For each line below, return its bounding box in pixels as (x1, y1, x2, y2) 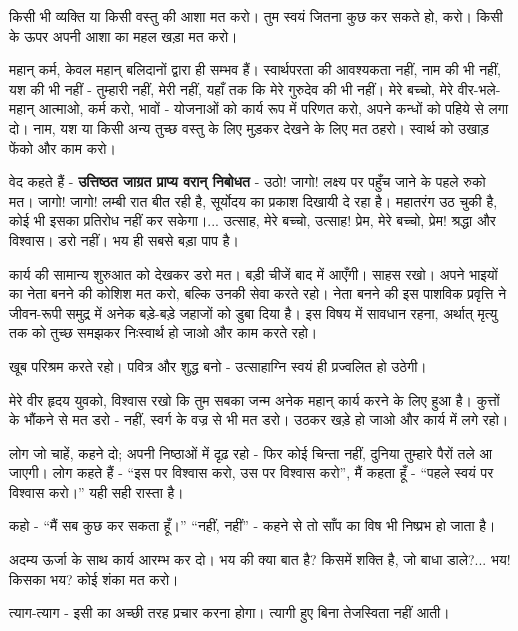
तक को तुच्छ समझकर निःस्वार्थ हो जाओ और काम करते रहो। (9, 322, 318, 343)
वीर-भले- (457, 78, 501, 99)
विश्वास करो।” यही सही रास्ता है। (9, 481, 184, 502)
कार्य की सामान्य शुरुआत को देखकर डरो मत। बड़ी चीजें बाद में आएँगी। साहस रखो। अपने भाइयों (9, 263, 498, 284)
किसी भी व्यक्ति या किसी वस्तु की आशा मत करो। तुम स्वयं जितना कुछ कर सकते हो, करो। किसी (9, 6, 503, 26)
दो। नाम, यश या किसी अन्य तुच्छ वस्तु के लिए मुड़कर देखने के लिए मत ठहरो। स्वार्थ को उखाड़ (9, 117, 489, 138)
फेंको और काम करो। (9, 137, 116, 158)
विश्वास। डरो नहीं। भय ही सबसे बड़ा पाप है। (9, 229, 239, 250)
